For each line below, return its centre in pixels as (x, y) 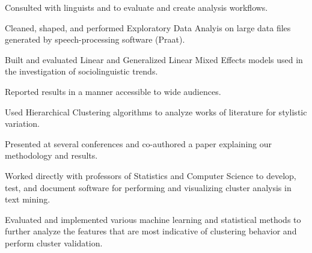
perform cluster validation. (54, 242)
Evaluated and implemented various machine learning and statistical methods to (153, 219)
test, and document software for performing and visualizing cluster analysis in (148, 187)
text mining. (28, 199)
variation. (23, 123)
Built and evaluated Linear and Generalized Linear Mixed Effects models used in (154, 59)
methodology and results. (51, 155)
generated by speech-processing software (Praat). (95, 39)
